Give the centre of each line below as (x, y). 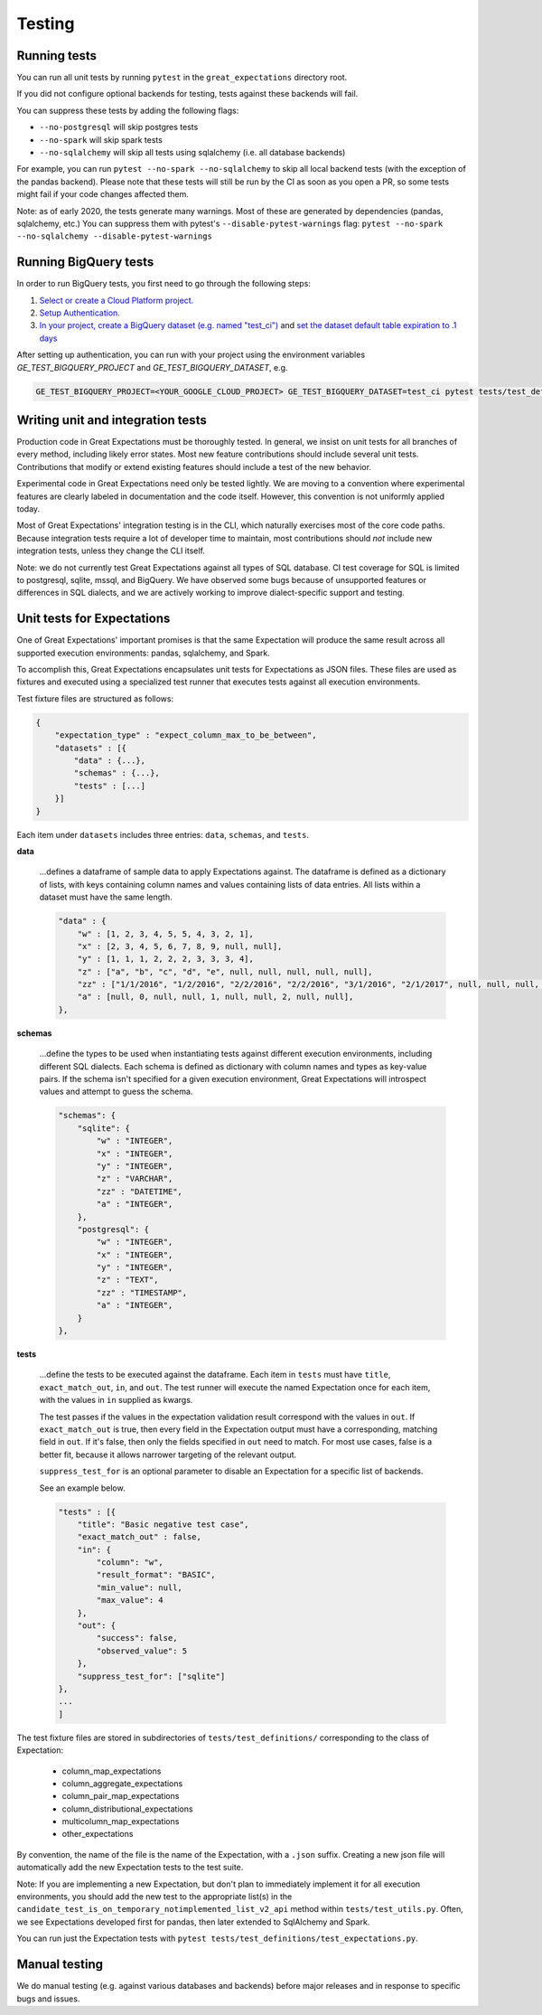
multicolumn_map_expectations (121, 1822)
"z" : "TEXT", (127, 1280)
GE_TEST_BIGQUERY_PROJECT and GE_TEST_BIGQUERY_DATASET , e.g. (152, 367)
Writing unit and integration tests (112, 420)
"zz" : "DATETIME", (139, 1191)
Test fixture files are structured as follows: (95, 698)
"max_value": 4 (130, 1601)
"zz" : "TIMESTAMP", (142, 1292)
